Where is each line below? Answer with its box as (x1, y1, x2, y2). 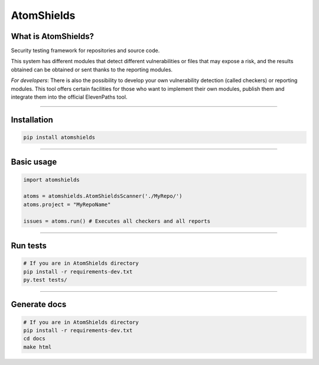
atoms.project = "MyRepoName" (23, 201, 111, 208)
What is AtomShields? (11, 31, 95, 41)
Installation (11, 115, 53, 125)
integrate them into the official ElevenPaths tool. (11, 93, 128, 100)
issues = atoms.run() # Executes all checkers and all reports (23, 217, 211, 224)
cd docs (23, 335, 45, 342)
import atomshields (23, 176, 80, 183)
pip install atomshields (23, 134, 96, 141)
